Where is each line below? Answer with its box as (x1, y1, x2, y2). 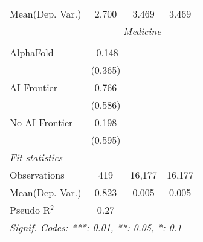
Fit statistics (10, 150, 63, 164)
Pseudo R (10, 203, 51, 217)
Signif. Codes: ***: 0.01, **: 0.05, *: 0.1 (10, 220, 182, 234)
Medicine (123, 24, 161, 38)
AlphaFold (10, 45, 54, 59)
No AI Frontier (10, 115, 73, 129)
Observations (10, 168, 65, 182)
